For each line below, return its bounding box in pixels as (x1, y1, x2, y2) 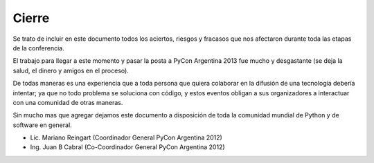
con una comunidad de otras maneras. (12, 98, 123, 106)
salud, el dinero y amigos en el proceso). (12, 66, 130, 75)
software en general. (12, 121, 72, 129)
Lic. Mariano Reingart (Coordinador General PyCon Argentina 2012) (30, 133, 223, 142)
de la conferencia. (12, 44, 65, 52)
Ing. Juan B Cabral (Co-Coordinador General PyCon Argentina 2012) (30, 143, 225, 151)
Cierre (12, 10, 50, 26)
